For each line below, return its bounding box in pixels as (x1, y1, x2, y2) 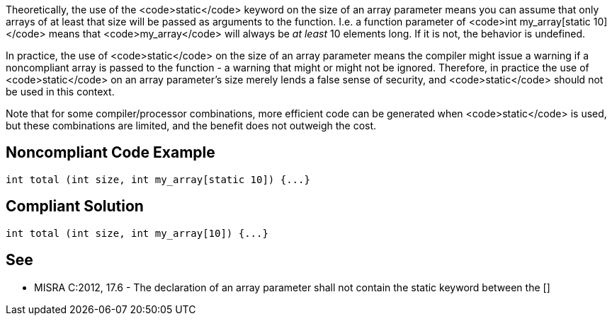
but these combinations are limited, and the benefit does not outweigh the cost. (6, 119, 377, 132)
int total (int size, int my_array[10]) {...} (6, 227, 268, 239)
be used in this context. (6, 86, 115, 98)
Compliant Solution (6, 197, 144, 216)
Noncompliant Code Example (6, 144, 215, 162)
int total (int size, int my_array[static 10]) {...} (6, 173, 310, 185)
